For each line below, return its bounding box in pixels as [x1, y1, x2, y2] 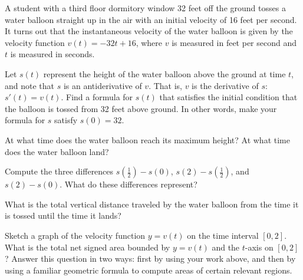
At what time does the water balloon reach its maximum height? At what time [5, 133, 290, 146]
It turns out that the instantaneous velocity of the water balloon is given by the [5, 25, 293, 37]
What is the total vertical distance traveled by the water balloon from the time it [5, 197, 299, 210]
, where [136, 36, 163, 48]
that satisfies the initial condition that [159, 91, 298, 103]
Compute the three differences [5, 165, 114, 177]
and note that [5, 79, 55, 91]
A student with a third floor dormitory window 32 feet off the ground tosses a [5, 2, 286, 14]
